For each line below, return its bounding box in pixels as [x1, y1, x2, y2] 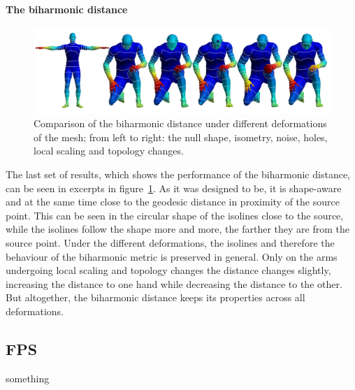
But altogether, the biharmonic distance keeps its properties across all [6, 290, 305, 305]
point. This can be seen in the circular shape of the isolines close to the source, [6, 208, 344, 222]
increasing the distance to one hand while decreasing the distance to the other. [6, 276, 342, 291]
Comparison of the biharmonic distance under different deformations [34, 116, 327, 131]
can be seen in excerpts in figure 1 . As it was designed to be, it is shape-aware [6, 180, 342, 195]
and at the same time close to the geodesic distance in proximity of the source [6, 194, 340, 209]
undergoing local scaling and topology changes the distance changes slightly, [6, 263, 331, 277]
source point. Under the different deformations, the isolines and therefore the [6, 236, 335, 250]
